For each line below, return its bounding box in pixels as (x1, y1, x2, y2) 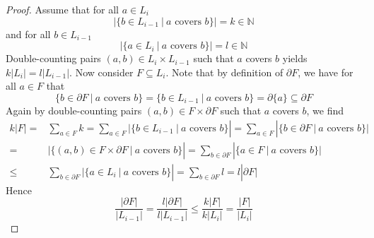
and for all (6, 26, 51, 41)
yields (282, 51, 308, 66)
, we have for (298, 64, 353, 79)
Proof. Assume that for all (6, 2, 119, 16)
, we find (306, 102, 344, 117)
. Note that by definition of (165, 64, 284, 79)
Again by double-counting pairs (6, 102, 142, 117)
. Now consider (69, 64, 134, 79)
